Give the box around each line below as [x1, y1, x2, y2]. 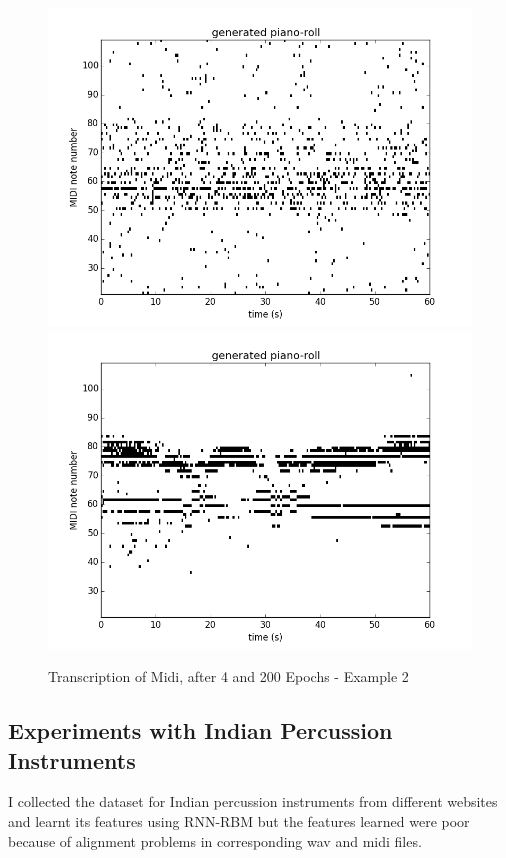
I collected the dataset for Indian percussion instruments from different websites [8, 791, 498, 812]
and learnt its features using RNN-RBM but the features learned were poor [8, 810, 470, 831]
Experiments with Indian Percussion [8, 715, 393, 746]
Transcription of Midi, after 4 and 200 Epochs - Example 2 [48, 666, 409, 687]
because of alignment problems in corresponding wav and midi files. [8, 830, 422, 851]
